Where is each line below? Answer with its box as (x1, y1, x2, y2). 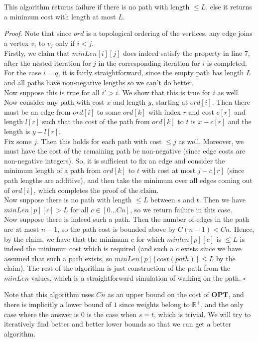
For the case (4, 67, 41, 78)
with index (148, 106, 181, 117)
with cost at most (141, 165, 196, 175)
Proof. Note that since (4, 28, 72, 38)
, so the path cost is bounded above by (57, 223, 176, 234)
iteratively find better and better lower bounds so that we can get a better (4, 319, 232, 329)
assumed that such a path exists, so (4, 253, 113, 263)
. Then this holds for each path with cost (36, 136, 162, 146)
